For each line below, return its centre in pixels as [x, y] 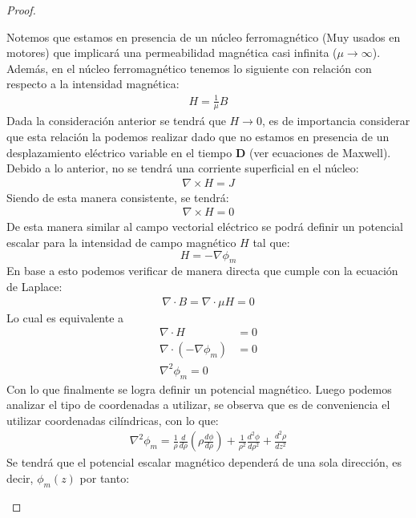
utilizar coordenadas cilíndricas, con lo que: [113, 420]
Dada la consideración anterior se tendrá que [116, 121]
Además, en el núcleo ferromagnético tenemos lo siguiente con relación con [189, 68]
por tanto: [105, 478]
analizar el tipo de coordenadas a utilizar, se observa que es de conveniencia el [198, 405]
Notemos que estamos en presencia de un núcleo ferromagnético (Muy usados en [204, 36]
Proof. [21, 10]
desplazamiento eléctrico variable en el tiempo [119, 152]
